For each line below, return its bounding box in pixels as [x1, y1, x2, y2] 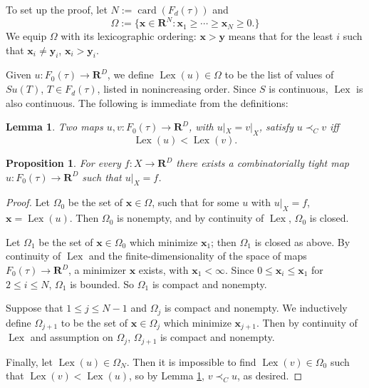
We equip [6, 29, 47, 44]
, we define [107, 67, 154, 82]
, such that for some [152, 195, 239, 210]
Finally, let [6, 354, 53, 369]
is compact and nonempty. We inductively [164, 300, 348, 315]
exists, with [138, 262, 189, 277]
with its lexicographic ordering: [61, 29, 197, 44]
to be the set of [61, 315, 128, 330]
